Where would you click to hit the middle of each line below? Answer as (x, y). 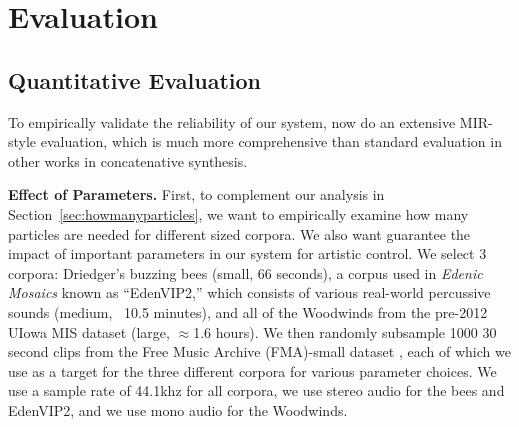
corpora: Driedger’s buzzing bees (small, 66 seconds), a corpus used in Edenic (245, 272)
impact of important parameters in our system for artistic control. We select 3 (247, 253)
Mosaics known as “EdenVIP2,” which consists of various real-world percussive (249, 292)
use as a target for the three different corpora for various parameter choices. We (252, 370)
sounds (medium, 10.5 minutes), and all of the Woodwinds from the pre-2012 (248, 311)
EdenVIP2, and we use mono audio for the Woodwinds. (178, 409)
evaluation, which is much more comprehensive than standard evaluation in (271, 141)
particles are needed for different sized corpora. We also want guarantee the (239, 233)
